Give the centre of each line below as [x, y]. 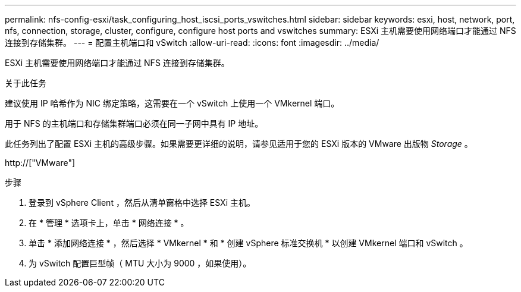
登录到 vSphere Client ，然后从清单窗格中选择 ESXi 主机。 [142, 202]
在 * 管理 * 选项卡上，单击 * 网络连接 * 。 [109, 223]
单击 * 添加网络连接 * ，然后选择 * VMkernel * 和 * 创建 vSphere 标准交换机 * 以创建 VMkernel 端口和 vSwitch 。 [248, 243]
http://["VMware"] [40, 163]
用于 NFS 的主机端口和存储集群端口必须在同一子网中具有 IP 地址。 [134, 123]
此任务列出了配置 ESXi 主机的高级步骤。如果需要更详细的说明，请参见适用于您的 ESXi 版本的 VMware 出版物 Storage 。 [239, 144]
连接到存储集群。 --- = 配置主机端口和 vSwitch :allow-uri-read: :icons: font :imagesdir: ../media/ [192, 43]
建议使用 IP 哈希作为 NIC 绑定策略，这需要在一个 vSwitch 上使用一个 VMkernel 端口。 [172, 103]
